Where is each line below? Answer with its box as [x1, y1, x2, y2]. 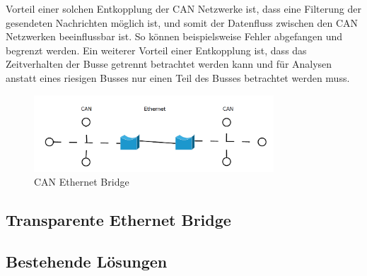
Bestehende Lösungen [6, 250, 168, 272]
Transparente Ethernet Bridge [6, 209, 231, 231]
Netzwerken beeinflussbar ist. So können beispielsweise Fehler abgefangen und [6, 29, 342, 44]
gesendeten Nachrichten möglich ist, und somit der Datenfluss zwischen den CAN [6, 15, 359, 30]
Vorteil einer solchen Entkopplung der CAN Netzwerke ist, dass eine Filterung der [6, 1, 361, 16]
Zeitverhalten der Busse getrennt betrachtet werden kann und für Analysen [6, 56, 332, 71]
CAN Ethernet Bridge [34, 174, 129, 189]
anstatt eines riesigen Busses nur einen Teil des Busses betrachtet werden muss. [6, 70, 350, 85]
